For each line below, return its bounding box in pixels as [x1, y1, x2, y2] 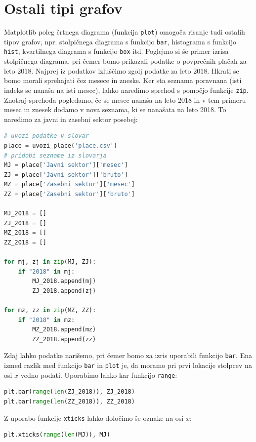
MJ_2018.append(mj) [32, 278, 96, 285]
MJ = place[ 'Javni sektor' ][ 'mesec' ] [4, 161, 128, 169]
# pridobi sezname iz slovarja [4, 152, 107, 159]
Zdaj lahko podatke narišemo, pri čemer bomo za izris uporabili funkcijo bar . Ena [4, 350, 252, 361]
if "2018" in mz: [18, 316, 75, 323]
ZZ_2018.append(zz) [32, 335, 96, 343]
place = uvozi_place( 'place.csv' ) [4, 142, 118, 149]
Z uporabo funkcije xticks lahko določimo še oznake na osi [4, 412, 184, 423]
